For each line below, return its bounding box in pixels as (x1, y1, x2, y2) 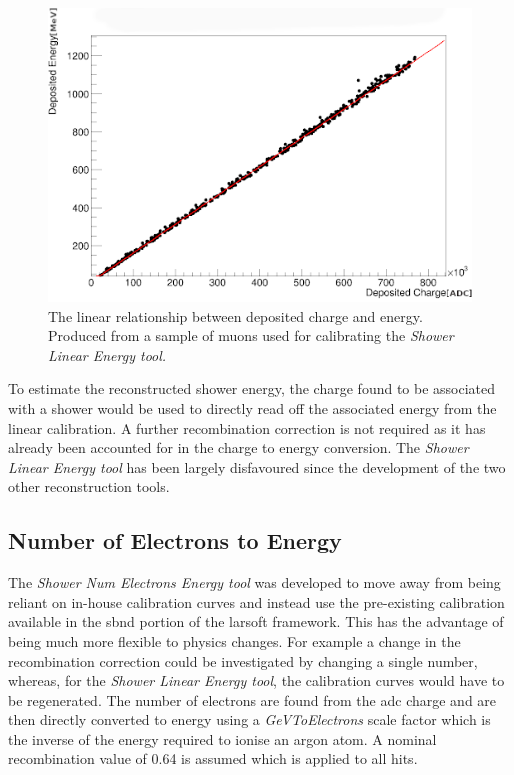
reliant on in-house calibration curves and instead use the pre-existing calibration (8, 591, 505, 612)
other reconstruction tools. (8, 476, 170, 497)
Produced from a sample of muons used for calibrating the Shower (48, 325, 454, 346)
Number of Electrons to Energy (8, 525, 342, 556)
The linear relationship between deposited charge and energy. (48, 305, 423, 326)
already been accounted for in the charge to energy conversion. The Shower (8, 437, 469, 458)
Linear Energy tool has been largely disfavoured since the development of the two (8, 456, 506, 477)
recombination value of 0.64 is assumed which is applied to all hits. (8, 748, 418, 769)
